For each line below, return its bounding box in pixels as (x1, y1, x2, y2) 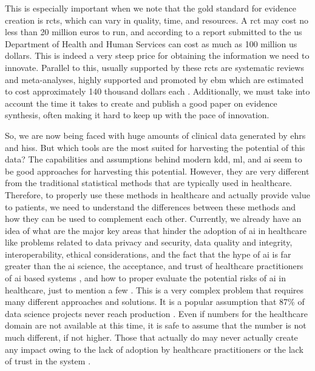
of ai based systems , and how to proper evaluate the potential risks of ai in (5, 272, 286, 284)
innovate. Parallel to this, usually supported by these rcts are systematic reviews (5, 61, 304, 73)
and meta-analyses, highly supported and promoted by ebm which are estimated (5, 73, 304, 85)
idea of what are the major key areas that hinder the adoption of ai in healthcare (5, 224, 307, 236)
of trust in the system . (5, 355, 91, 367)
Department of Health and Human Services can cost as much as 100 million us (5, 37, 297, 50)
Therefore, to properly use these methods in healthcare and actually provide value (5, 188, 310, 201)
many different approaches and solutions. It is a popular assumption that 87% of (5, 295, 305, 308)
